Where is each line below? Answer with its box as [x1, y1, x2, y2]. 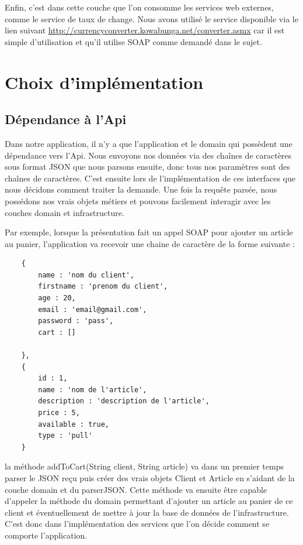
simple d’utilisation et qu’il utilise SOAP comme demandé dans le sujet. [5, 35, 262, 47]
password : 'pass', [38, 317, 114, 325]
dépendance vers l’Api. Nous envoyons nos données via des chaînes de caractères [5, 149, 292, 161]
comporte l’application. [5, 529, 88, 541]
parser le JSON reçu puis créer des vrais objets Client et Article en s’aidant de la [5, 471, 295, 484]
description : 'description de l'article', [38, 397, 210, 406]
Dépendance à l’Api [5, 110, 127, 128]
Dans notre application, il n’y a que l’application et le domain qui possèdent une [5, 137, 292, 149]
